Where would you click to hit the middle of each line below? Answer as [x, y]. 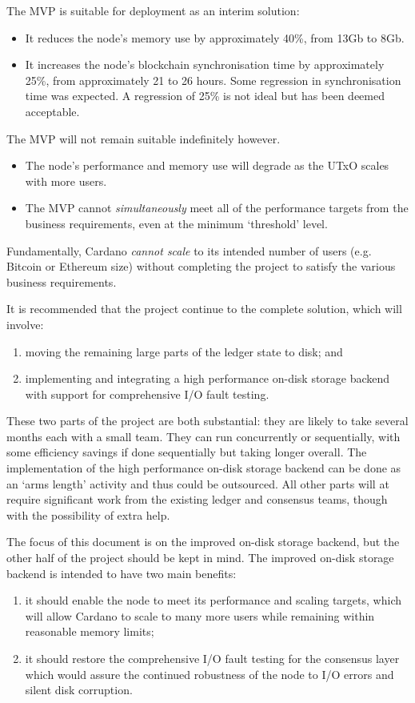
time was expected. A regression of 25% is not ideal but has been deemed [205, 96]
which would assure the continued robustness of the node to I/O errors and [209, 674]
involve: [25, 324]
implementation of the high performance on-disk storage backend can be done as [204, 468]
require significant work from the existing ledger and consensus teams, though [197, 499]
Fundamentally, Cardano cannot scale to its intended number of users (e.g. [189, 250]
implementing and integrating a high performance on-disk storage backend [207, 378]
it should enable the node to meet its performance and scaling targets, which [213, 600]
